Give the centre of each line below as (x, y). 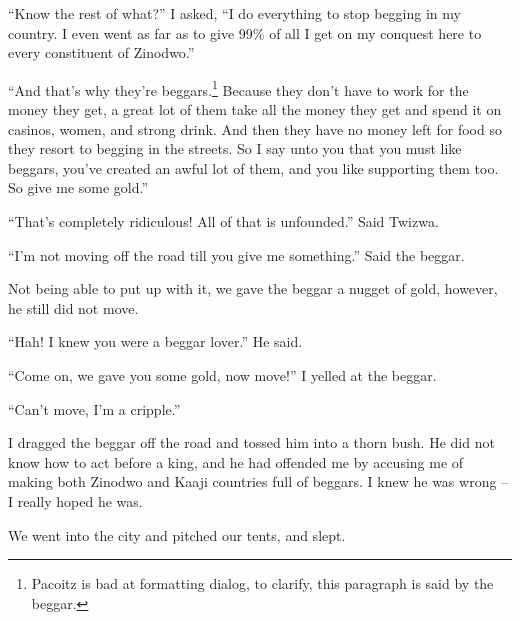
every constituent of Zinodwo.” (101, 52)
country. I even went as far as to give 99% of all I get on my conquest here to (245, 32)
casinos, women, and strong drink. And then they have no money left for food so (255, 128)
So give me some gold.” (78, 187)
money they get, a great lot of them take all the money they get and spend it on (255, 109)
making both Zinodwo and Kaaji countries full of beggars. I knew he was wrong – (258, 481)
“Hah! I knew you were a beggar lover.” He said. (155, 341)
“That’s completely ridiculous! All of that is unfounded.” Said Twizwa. (223, 221)
